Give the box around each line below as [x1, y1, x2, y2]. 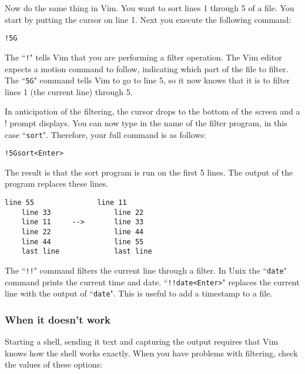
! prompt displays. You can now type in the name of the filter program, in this [5, 116, 287, 129]
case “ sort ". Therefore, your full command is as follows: [5, 128, 206, 140]
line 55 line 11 [5, 198, 127, 207]
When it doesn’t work [5, 312, 110, 326]
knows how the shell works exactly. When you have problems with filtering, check [5, 346, 298, 359]
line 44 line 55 [21, 237, 144, 246]
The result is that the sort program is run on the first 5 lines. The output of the [5, 166, 293, 178]
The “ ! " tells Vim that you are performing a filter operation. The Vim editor [5, 50, 282, 63]
